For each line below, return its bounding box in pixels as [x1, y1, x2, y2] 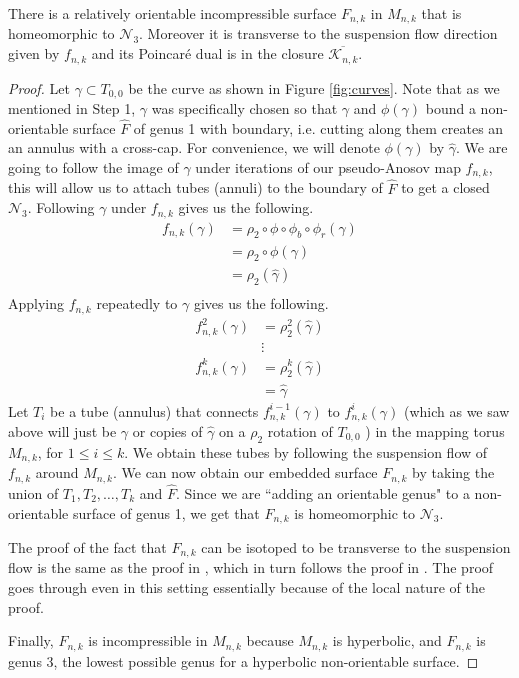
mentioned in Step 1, [8, 97, 136, 118]
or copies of [132, 421, 203, 442]
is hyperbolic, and [332, 630, 442, 651]
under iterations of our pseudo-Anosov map [195, 156, 461, 177]
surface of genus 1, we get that [72, 502, 260, 523]
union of [8, 482, 59, 503]
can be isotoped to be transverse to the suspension [201, 537, 511, 557]
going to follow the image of [8, 156, 179, 177]
